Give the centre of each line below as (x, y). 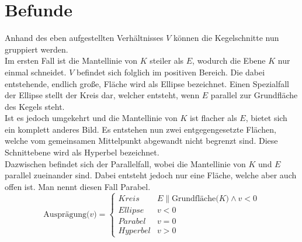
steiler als (167, 61)
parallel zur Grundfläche (254, 95)
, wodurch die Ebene (229, 61)
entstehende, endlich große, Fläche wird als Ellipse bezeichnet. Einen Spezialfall (147, 83)
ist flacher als (213, 118)
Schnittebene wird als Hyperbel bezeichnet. (82, 152)
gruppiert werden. (37, 49)
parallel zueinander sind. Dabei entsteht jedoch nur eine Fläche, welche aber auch (151, 175)
